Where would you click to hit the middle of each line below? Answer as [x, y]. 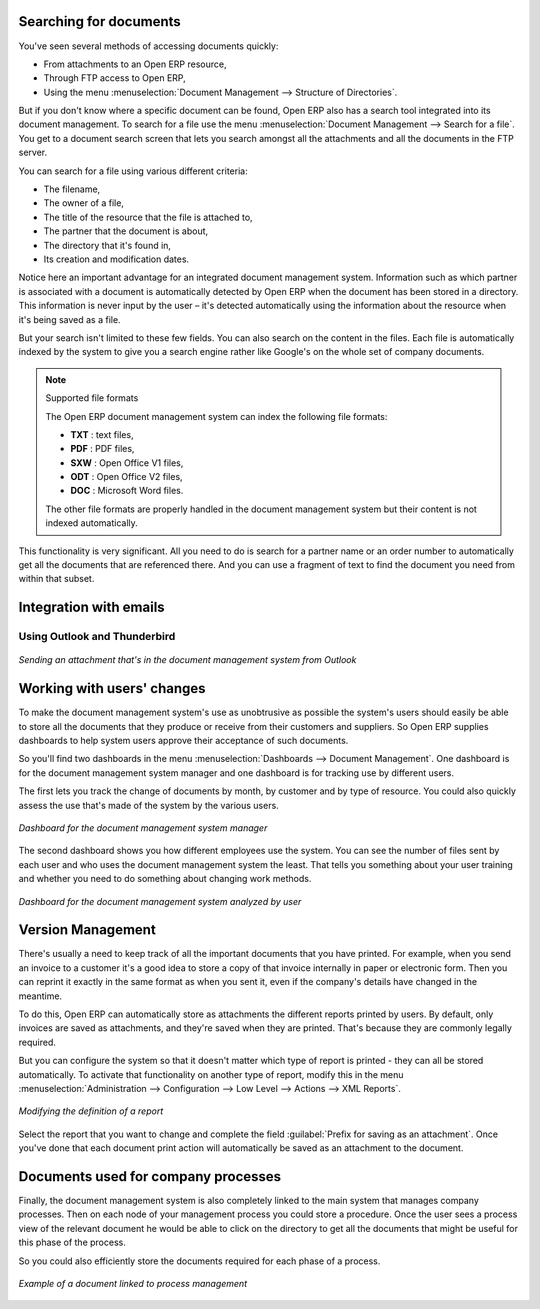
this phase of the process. [72, 1242]
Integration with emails [91, 607]
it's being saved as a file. [69, 319]
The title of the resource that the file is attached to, [148, 217]
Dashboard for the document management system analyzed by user [160, 901]
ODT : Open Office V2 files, [127, 477]
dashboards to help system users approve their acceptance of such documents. [183, 741]
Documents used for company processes [150, 1176]
